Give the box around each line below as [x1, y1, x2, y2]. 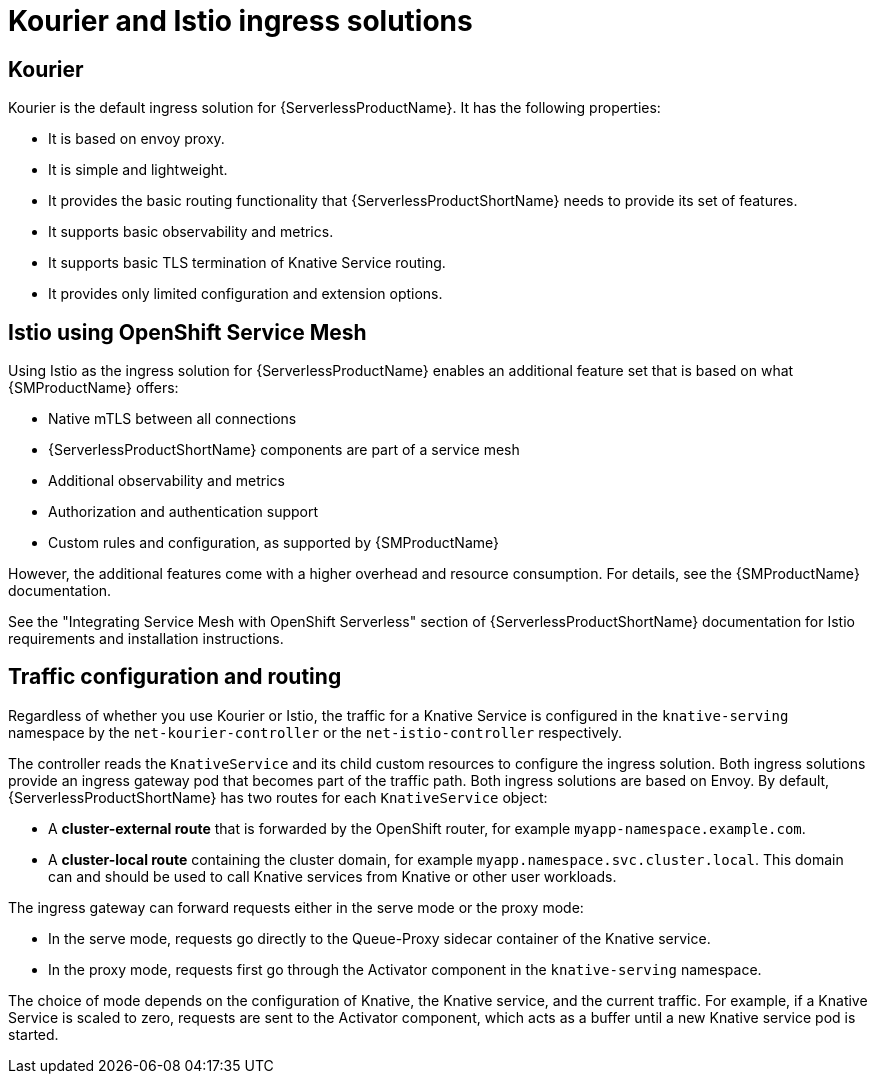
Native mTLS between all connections [48, 410, 297, 428]
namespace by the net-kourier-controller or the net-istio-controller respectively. [8, 723, 622, 741]
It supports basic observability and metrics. [48, 223, 334, 241]
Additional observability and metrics [48, 472, 285, 490]
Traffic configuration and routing [8, 664, 342, 690]
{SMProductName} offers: [8, 379, 179, 397]
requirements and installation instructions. [8, 630, 284, 648]
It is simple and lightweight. [48, 161, 228, 179]
